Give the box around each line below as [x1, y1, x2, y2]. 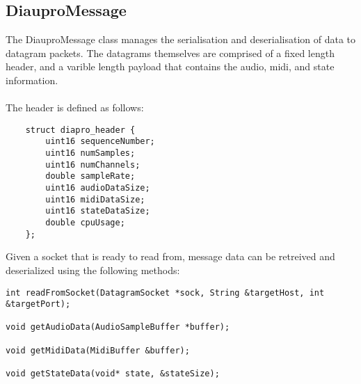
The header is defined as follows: [6, 100, 144, 115]
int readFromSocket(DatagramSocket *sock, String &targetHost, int [6, 287, 325, 298]
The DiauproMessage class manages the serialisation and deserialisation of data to [6, 32, 356, 47]
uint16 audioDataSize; [45, 183, 150, 193]
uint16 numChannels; [45, 159, 141, 170]
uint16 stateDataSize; [45, 206, 150, 216]
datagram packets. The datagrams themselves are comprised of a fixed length [6, 45, 335, 60]
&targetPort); [6, 299, 71, 310]
